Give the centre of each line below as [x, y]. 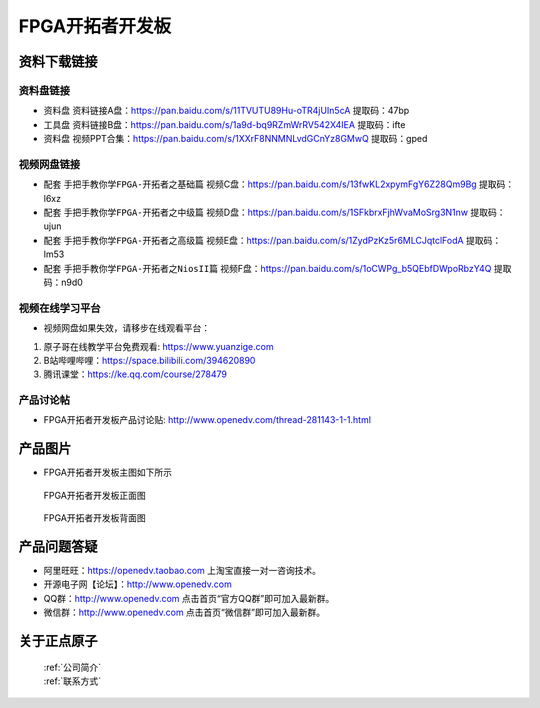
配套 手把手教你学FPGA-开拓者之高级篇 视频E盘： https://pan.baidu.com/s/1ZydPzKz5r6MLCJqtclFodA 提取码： [272, 240]
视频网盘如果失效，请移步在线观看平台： [126, 328]
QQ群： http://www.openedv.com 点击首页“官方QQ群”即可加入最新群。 [189, 598]
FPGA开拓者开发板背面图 [94, 518]
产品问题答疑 [58, 546]
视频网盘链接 [49, 164]
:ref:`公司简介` [72, 667]
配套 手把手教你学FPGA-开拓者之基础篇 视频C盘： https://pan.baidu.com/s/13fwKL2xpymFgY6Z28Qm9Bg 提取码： [279, 184]
